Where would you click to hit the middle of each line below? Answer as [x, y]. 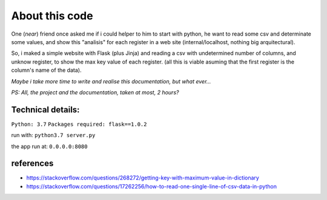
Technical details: [45, 110]
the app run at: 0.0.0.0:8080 [49, 146]
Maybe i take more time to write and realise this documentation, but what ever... [111, 81]
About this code [52, 16]
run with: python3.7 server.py [53, 135]
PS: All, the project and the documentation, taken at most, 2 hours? [95, 92]
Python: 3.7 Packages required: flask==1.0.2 [79, 124]
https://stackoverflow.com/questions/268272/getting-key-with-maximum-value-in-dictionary [143, 178]
